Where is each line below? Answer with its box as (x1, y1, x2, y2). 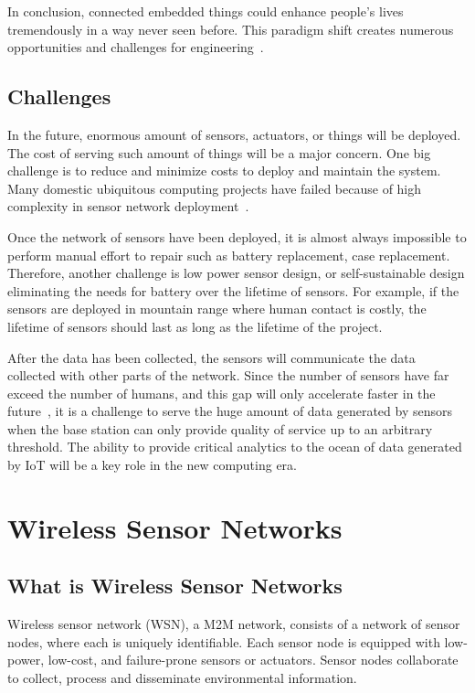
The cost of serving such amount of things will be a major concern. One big (7, 143, 431, 162)
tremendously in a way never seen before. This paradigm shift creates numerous (7, 19, 454, 38)
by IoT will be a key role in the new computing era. (7, 455, 298, 474)
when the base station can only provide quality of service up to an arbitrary (7, 419, 433, 438)
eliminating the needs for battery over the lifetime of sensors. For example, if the (7, 281, 459, 300)
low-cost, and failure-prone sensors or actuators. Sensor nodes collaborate (47, 650, 459, 669)
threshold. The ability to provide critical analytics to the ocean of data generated (7, 437, 462, 456)
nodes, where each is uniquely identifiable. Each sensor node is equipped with (7, 632, 440, 651)
